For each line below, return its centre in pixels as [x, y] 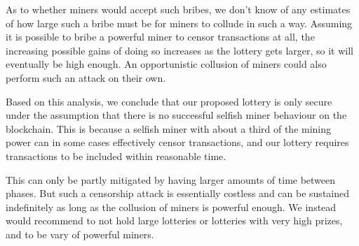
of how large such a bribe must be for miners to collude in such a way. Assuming [179, 23]
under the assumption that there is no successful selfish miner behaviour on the [176, 115]
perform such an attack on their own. [86, 77]
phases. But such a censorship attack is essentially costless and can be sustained [177, 193]
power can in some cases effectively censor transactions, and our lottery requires [177, 142]
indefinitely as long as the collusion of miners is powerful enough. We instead [171, 207]
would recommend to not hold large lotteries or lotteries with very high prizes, [174, 220]
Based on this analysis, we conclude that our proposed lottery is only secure [169, 101]
